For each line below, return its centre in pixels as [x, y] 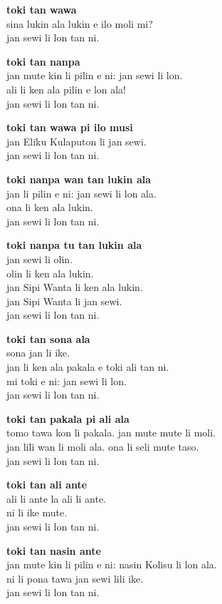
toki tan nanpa [43, 61]
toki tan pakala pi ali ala [68, 418]
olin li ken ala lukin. [50, 273]
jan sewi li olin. [40, 259]
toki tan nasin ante [54, 550]
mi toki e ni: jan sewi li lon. [67, 380]
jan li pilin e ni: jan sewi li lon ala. [81, 193]
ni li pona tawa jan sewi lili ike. [75, 578]
